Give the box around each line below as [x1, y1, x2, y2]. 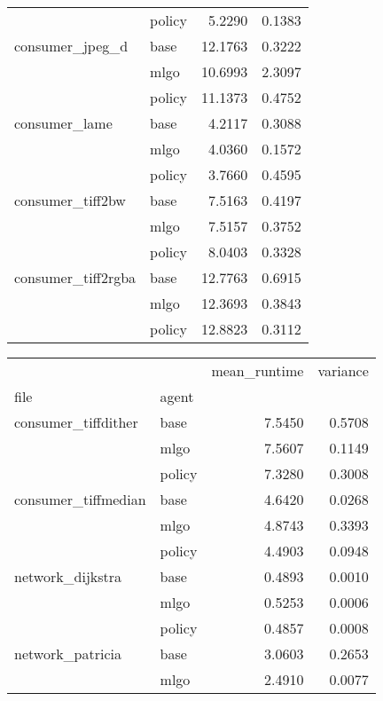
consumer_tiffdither [14, 412, 138, 432]
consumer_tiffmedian [14, 489, 146, 509]
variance [317, 360, 369, 381]
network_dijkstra [14, 566, 122, 587]
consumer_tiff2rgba [14, 267, 137, 287]
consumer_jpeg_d [14, 35, 129, 56]
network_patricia [14, 643, 121, 664]
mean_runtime [211, 360, 304, 381]
